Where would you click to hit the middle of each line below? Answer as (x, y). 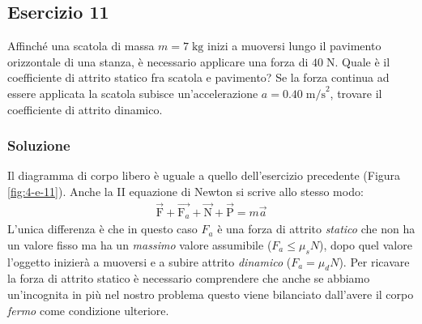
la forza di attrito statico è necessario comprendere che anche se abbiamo (189, 278)
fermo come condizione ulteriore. (88, 310)
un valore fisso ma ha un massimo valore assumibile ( (140, 244)
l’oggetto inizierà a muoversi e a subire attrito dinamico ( (149, 261)
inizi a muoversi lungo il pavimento (294, 46)
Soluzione (39, 145)
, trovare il (356, 93)
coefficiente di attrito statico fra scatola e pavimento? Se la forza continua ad (198, 77)
